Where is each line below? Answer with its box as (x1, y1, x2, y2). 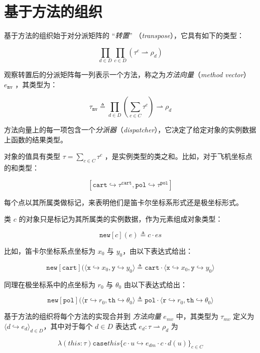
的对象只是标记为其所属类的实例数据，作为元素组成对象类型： (19, 214, 223, 224)
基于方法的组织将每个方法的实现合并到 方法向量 (4, 311, 161, 321)
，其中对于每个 (43, 320, 93, 331)
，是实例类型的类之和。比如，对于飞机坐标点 (104, 151, 252, 161)
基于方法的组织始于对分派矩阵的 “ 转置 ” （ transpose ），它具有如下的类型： (4, 30, 244, 41)
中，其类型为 (176, 311, 218, 321)
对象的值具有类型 (4, 151, 60, 161)
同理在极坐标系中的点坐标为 (4, 279, 95, 289)
